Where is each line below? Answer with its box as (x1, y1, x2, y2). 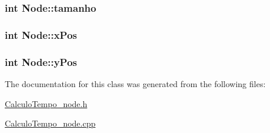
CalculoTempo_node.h (5, 97, 88, 109)
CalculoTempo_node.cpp (5, 117, 96, 129)
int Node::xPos (5, 27, 77, 42)
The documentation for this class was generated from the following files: (5, 77, 266, 89)
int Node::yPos (5, 54, 77, 69)
